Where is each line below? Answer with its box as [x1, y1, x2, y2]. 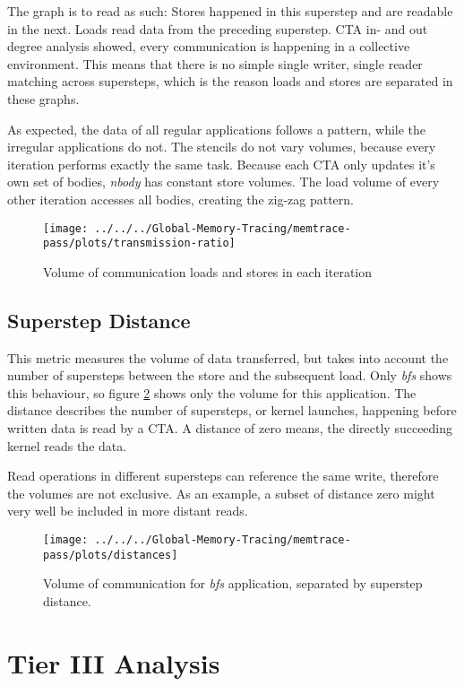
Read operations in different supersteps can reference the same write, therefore [7, 466, 439, 485]
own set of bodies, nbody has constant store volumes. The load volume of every [7, 172, 440, 191]
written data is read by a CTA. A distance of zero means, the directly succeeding [7, 419, 453, 438]
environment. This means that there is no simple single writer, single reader [7, 54, 423, 73]
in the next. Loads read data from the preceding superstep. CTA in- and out [7, 19, 428, 38]
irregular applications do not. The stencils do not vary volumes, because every [7, 137, 436, 156]
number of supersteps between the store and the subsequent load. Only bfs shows [7, 366, 452, 385]
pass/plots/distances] [43, 548, 178, 561]
